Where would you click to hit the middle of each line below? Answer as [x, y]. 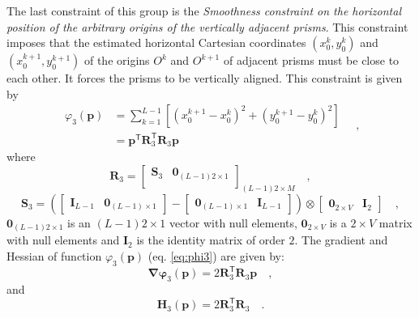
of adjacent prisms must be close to [311, 60]
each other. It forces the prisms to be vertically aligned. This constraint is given [205, 78]
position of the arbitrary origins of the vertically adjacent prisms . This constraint [207, 26]
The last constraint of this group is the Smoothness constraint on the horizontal [204, 11]
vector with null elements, [233, 222]
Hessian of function [54, 255]
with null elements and [63, 240]
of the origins [117, 60]
